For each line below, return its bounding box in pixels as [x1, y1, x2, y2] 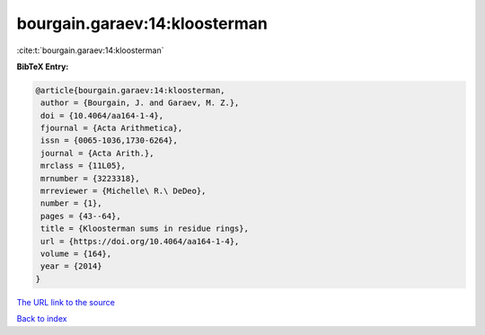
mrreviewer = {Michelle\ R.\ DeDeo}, [40, 186, 207, 197]
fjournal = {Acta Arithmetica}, [40, 123, 183, 134]
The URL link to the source [16, 296, 116, 307]
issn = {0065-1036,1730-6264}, [40, 136, 179, 145]
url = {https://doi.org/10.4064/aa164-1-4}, [40, 236, 240, 246]
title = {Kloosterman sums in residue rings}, [40, 224, 249, 234]
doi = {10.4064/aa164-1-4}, [40, 110, 164, 120]
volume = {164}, [40, 249, 112, 259]
